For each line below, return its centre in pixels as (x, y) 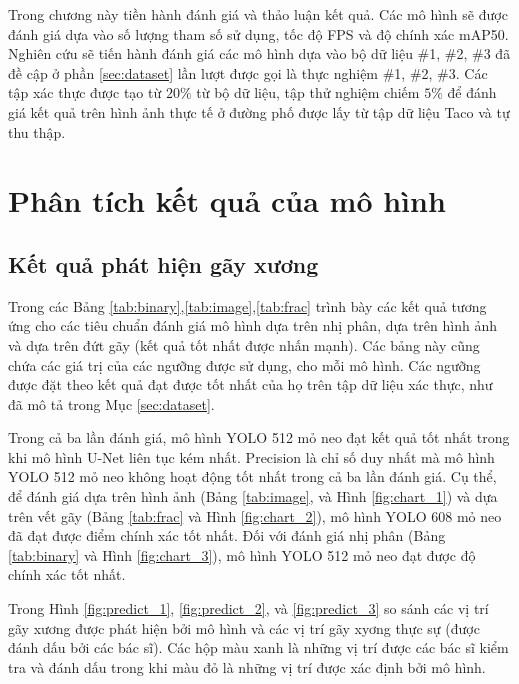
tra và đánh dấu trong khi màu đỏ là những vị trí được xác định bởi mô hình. (247, 666)
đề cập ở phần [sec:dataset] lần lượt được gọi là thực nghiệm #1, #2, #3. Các (248, 72)
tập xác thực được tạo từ (85, 92)
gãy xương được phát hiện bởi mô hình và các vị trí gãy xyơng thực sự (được (244, 627)
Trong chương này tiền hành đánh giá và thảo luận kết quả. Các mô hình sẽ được (258, 14)
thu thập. (37, 131)
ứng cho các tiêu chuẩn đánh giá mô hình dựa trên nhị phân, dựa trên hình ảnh (252, 325)
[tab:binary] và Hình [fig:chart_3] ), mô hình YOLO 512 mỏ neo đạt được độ (242, 554)
